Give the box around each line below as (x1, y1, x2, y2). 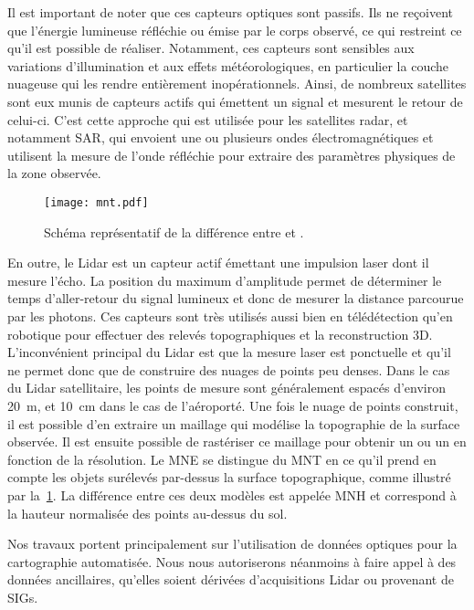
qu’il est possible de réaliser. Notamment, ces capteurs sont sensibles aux (7, 38, 415, 58)
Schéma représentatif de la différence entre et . (44, 222, 304, 241)
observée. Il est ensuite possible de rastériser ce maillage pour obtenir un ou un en (7, 432, 467, 451)
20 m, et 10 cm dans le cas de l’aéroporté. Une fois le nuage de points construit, (7, 395, 458, 415)
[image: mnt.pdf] (44, 195, 149, 209)
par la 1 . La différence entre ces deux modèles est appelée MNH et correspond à (7, 485, 457, 504)
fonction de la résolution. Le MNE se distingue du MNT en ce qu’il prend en (7, 449, 437, 468)
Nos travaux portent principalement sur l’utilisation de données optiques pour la (7, 534, 458, 553)
